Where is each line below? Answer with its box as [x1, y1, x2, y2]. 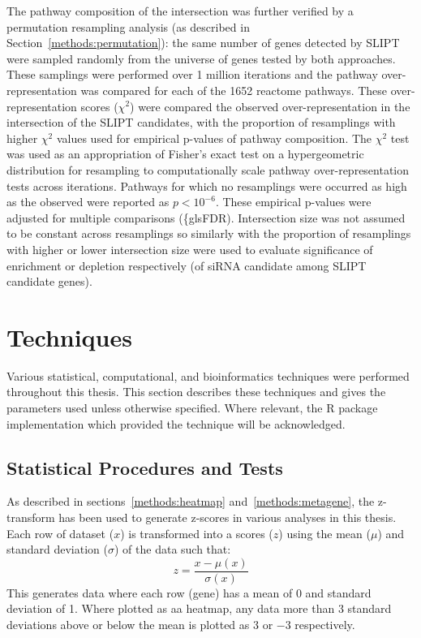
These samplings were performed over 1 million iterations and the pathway [6, 66, 378, 83]
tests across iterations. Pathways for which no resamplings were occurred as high [6, 177, 407, 194]
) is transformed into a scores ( [120, 524, 273, 541]
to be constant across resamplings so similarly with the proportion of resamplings [6, 225, 411, 242]
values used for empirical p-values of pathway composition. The [56, 129, 372, 146]
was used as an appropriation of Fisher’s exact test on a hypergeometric [6, 145, 364, 162]
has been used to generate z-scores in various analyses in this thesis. [58, 508, 397, 525]
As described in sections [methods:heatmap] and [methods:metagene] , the [6, 493, 375, 510]
